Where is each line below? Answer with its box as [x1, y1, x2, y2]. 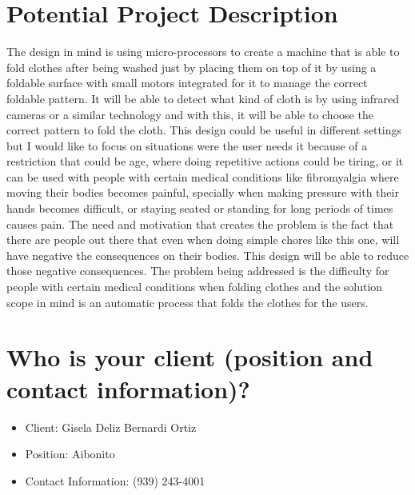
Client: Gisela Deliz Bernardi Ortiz [25, 418, 197, 435]
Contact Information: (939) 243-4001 [25, 472, 206, 489]
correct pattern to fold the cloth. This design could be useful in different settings [6, 122, 402, 138]
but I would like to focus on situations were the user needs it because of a [6, 137, 368, 154]
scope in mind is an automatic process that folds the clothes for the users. [6, 293, 369, 310]
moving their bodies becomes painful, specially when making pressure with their [6, 184, 399, 201]
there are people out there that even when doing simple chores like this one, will [6, 231, 400, 248]
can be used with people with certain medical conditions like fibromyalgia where [6, 168, 399, 185]
